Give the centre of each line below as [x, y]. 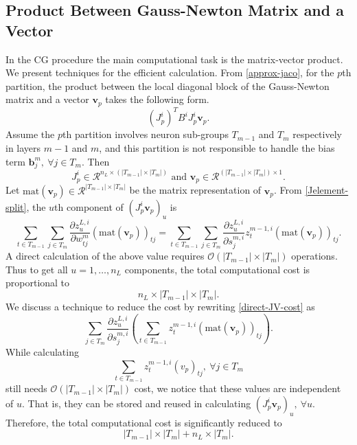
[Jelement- [327, 190]
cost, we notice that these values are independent [238, 388]
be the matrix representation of [195, 190]
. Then [95, 161]
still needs [26, 388]
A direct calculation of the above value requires [105, 256]
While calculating [42, 352]
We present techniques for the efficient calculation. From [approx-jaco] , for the [170, 72]
